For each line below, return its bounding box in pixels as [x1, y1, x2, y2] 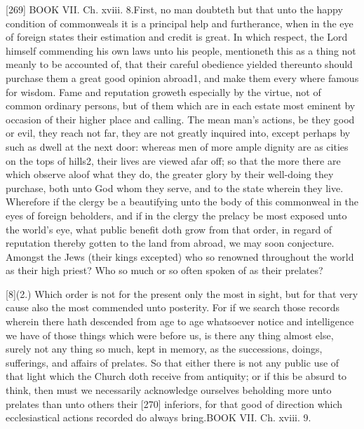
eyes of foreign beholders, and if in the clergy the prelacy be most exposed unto [6, 207, 347, 222]
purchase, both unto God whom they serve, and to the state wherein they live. [6, 180, 344, 195]
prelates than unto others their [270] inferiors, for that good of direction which [6, 396, 343, 411]
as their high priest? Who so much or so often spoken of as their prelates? [6, 263, 323, 278]
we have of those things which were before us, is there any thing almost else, [6, 327, 334, 342]
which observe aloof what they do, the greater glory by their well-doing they [6, 167, 334, 182]
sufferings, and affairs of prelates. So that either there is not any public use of [6, 355, 339, 369]
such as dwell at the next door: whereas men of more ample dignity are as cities [6, 139, 349, 154]
